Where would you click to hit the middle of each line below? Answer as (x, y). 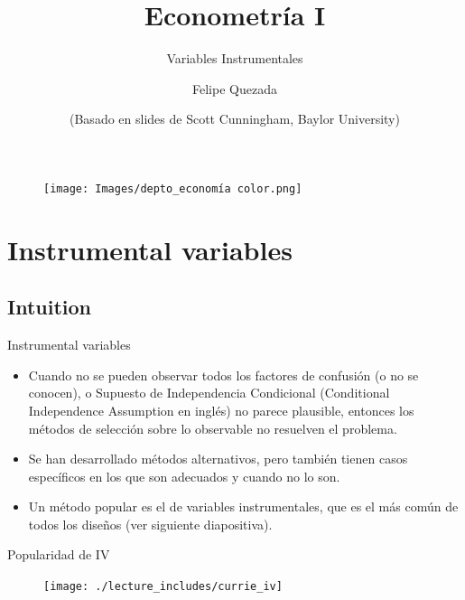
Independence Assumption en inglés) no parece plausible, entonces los (221, 410)
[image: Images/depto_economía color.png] (173, 188)
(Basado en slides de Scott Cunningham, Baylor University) (235, 119)
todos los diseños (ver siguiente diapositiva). (150, 524)
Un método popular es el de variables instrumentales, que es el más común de (243, 506)
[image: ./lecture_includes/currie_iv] (163, 587)
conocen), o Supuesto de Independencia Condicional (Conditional (209, 393)
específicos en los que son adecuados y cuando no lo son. (184, 476)
